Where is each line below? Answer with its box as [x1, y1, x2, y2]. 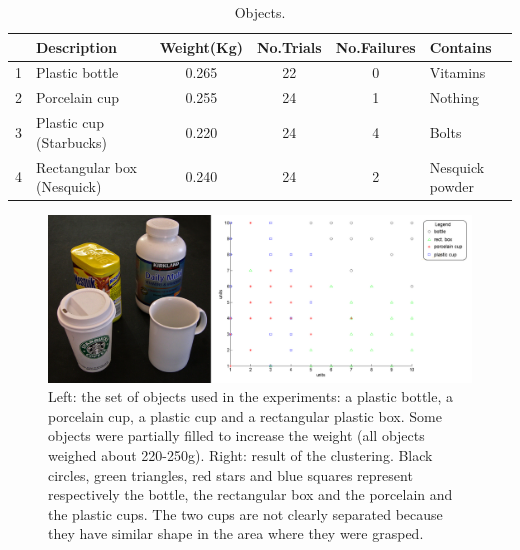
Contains [429, 36, 492, 57]
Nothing [429, 87, 480, 108]
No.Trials [256, 36, 322, 57]
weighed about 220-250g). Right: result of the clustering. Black [48, 444, 433, 465]
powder [429, 176, 475, 197]
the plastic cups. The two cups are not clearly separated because [48, 503, 443, 524]
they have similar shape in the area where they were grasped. [48, 523, 424, 544]
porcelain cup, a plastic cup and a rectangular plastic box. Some [48, 405, 442, 426]
